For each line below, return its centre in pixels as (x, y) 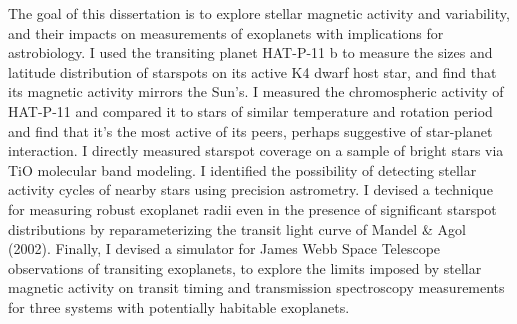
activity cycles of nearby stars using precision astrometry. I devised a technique (250, 189)
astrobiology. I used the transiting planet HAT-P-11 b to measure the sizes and (250, 52)
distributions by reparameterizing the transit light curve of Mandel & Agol (237, 228)
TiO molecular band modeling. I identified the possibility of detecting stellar (242, 169)
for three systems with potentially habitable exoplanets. (179, 306)
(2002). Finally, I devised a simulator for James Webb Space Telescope (224, 248)
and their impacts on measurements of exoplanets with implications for (226, 32)
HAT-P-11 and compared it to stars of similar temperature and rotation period (250, 110)
